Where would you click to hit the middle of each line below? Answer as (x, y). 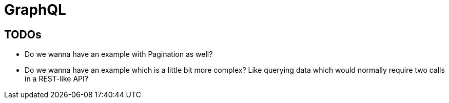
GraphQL (35, 10)
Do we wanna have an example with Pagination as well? (119, 54)
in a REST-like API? (56, 79)
